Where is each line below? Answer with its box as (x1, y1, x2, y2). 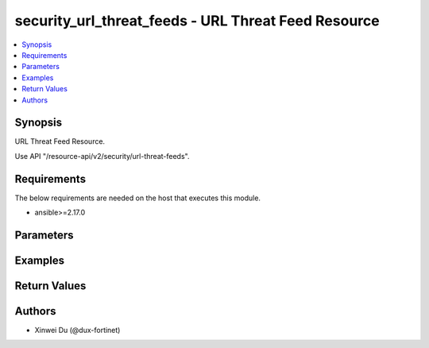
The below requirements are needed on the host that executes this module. (14, 193, 261, 203)
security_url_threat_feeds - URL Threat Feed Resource (14, 12, 381, 29)
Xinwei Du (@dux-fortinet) (34, 326, 121, 335)
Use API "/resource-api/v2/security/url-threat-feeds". (14, 151, 190, 160)
